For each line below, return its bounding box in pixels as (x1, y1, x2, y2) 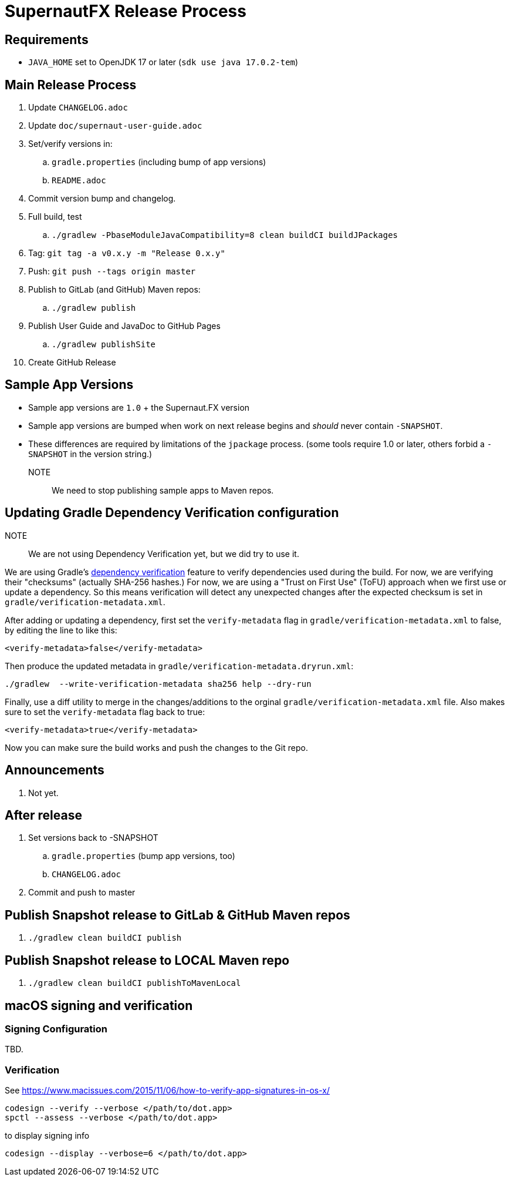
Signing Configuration (5, 1022, 107, 1035)
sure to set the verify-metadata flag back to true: (5, 706, 205, 717)
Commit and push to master (28, 887, 136, 898)
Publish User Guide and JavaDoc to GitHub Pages (28, 321, 221, 331)
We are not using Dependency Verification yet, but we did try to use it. (28, 548, 299, 559)
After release (5, 807, 82, 823)
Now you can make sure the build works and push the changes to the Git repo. (5, 742, 308, 753)
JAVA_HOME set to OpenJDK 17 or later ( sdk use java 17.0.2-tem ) (28, 57, 299, 68)
